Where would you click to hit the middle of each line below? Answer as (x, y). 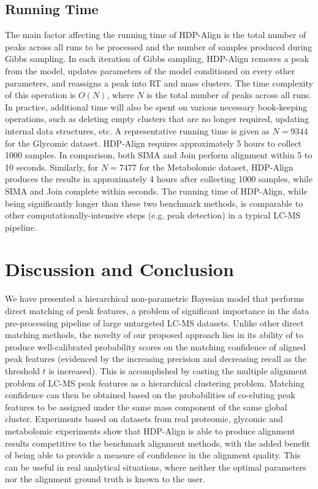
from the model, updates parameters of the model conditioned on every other (150, 70)
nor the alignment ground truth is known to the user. (105, 479)
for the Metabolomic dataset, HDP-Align (216, 167)
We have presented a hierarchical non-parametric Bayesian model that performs (155, 298)
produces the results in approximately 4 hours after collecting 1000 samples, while (159, 179)
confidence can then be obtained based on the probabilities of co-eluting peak (150, 395)
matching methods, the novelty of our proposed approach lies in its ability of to (154, 335)
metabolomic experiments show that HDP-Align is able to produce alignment (150, 430)
